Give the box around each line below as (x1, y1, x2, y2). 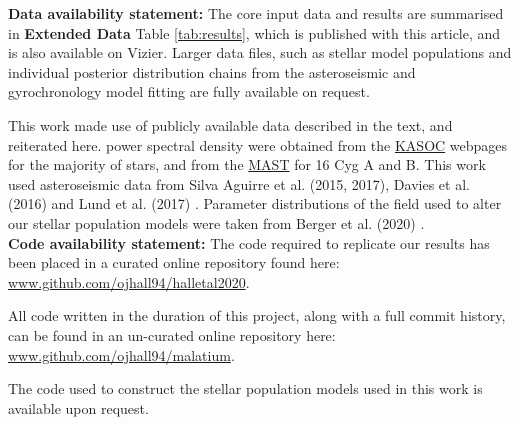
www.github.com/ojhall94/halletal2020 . (8, 271, 250, 292)
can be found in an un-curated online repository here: (8, 324, 336, 345)
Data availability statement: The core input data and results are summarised (8, 3, 504, 23)
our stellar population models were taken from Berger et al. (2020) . (8, 212, 425, 233)
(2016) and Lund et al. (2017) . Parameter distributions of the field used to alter (8, 193, 502, 214)
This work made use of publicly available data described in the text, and (8, 114, 453, 135)
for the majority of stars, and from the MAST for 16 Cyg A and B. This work (8, 154, 486, 175)
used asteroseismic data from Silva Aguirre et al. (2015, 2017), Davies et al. (8, 173, 470, 194)
